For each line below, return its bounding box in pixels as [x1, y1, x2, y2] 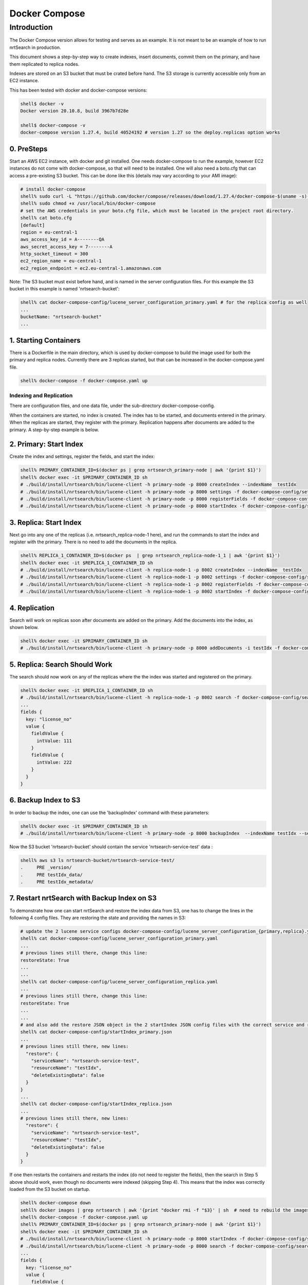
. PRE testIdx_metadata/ [20, 879, 94, 885]
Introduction [9, 23, 53, 32]
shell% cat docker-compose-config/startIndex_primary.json [20, 1029, 172, 1035]
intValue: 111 [36, 738, 72, 744]
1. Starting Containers [9, 336, 81, 344]
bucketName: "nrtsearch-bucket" [20, 314, 102, 320]
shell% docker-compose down [20, 1200, 91, 1206]
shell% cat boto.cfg [20, 215, 72, 221]
